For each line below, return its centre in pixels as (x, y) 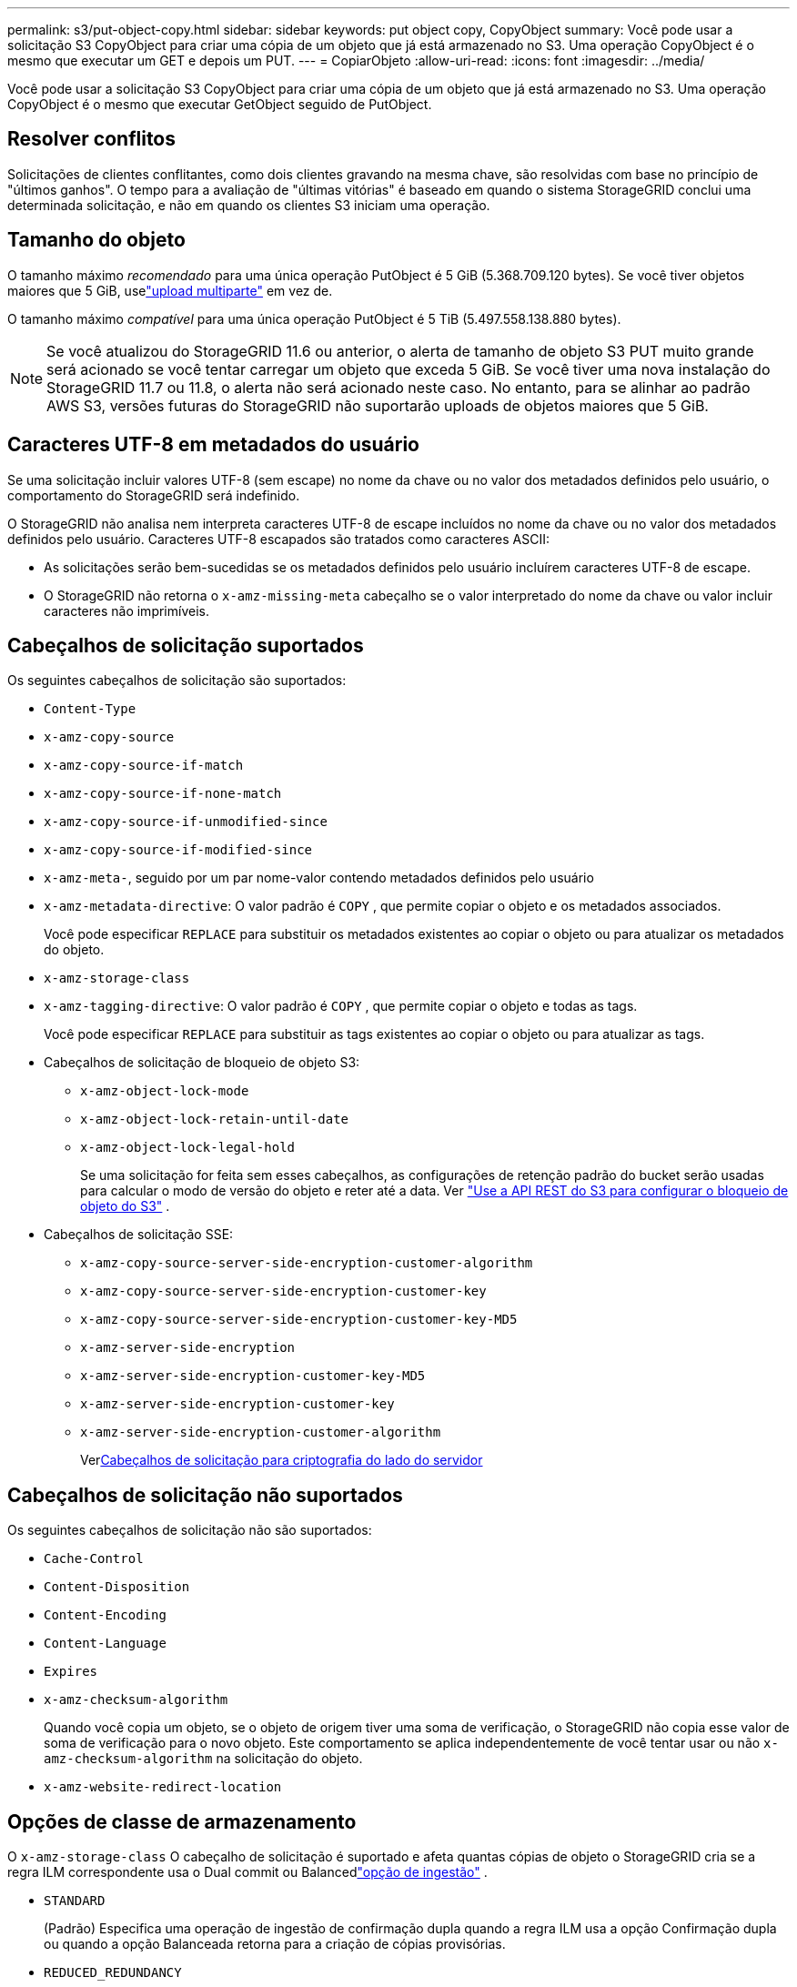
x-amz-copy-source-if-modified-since (178, 850)
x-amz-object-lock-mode (165, 1091)
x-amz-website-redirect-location (163, 1787)
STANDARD (75, 1901)
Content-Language (105, 1644)
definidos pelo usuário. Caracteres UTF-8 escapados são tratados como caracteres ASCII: (278, 539)
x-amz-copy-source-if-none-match (163, 794)
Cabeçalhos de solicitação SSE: (139, 1235)
